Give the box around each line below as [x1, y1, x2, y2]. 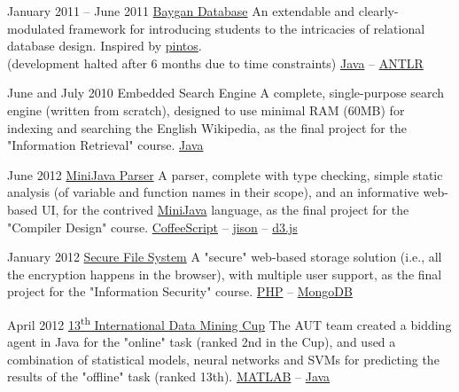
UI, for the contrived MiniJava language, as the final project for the [41, 200, 409, 218]
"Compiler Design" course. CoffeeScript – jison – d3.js [7, 217, 298, 236]
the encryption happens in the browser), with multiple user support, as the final [7, 264, 442, 283]
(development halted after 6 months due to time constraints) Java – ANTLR [7, 53, 424, 72]
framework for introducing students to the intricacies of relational [68, 19, 425, 37]
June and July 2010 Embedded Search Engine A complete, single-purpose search [7, 83, 445, 102]
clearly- [358, 2, 399, 20]
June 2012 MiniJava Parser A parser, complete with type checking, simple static [7, 165, 443, 184]
